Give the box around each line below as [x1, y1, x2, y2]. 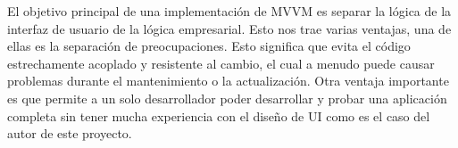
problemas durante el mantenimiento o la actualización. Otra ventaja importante [7, 71, 449, 90]
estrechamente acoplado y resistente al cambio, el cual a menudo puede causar [7, 53, 435, 72]
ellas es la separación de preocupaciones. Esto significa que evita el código [7, 37, 411, 55]
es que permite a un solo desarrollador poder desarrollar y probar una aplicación [7, 88, 447, 107]
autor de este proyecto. [7, 124, 132, 143]
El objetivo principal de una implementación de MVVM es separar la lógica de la [7, 2, 452, 20]
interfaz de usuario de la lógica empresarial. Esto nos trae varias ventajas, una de [7, 19, 452, 37]
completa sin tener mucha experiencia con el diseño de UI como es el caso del [7, 106, 430, 125]
